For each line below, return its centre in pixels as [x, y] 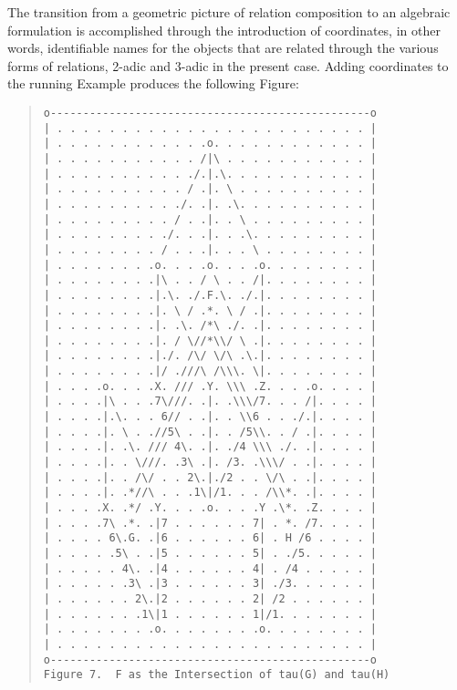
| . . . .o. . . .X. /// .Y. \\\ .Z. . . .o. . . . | [210, 386]
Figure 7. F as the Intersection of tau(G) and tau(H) [217, 675]
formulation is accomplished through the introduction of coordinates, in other [224, 30]
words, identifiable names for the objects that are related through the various [223, 48]
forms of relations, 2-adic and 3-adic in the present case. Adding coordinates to [228, 65]
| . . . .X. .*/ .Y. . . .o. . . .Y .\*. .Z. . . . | [210, 508]
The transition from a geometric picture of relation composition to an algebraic [229, 12]
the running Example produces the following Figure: [153, 83]
